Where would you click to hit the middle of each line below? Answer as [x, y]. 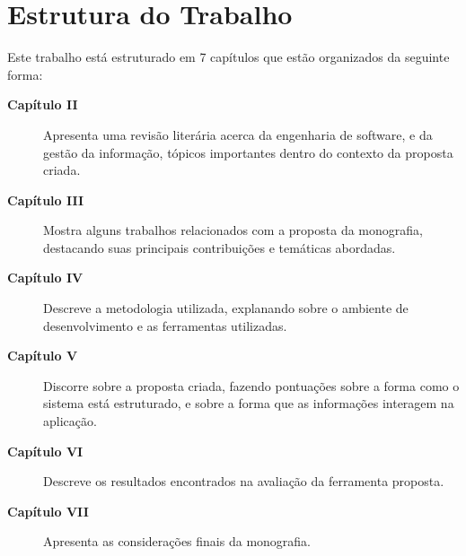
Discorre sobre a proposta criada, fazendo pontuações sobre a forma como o [251, 385]
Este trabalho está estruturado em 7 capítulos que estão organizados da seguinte [229, 57]
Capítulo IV [45, 278]
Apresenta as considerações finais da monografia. [177, 541]
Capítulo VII [48, 511]
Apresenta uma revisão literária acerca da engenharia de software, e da [238, 134]
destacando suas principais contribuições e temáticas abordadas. [220, 247]
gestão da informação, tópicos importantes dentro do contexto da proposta [248, 152]
